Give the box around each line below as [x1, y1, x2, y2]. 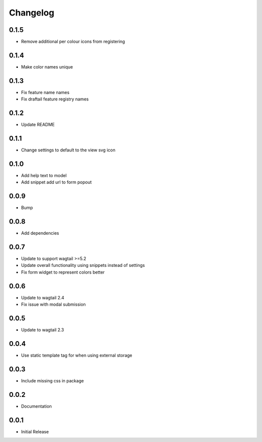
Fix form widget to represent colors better [21, 269, 105, 275]
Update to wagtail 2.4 [21, 295, 65, 300]
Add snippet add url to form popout [21, 180, 92, 185]
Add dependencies [21, 230, 59, 236]
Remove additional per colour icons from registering [21, 39, 125, 45]
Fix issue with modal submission [21, 301, 86, 308]
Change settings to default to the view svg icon [21, 147, 116, 153]
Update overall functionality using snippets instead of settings [21, 262, 145, 268]
